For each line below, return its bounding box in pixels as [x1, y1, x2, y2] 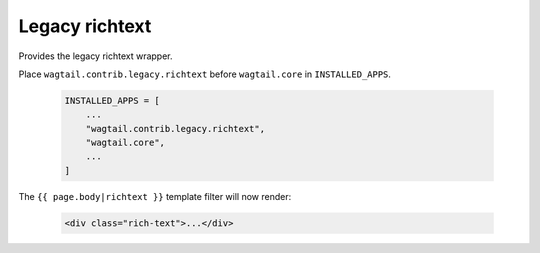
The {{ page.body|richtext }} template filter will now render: [18, 190, 292, 202]
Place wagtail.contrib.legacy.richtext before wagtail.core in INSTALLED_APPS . [18, 68, 392, 80]
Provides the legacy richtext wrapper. [18, 50, 174, 62]
